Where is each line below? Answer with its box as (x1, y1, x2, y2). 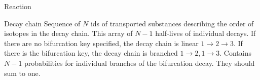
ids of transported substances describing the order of (90, 18, 254, 28)
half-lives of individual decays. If (155, 28, 256, 38)
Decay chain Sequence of (4, 18, 81, 28)
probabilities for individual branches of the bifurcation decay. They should (24, 57, 255, 68)
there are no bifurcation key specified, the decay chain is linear (4, 37, 199, 48)
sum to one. (4, 67, 41, 78)
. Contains (219, 48, 251, 58)
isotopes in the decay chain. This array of (4, 28, 133, 38)
